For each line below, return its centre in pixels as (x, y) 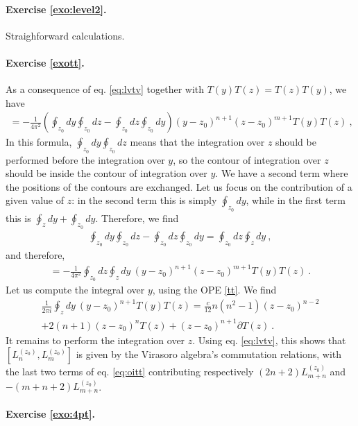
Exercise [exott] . (45, 62)
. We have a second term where (282, 173)
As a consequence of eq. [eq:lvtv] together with (105, 89)
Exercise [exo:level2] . (56, 9)
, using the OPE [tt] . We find (214, 290)
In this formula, (39, 142)
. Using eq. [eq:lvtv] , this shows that (269, 340)
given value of (35, 200)
